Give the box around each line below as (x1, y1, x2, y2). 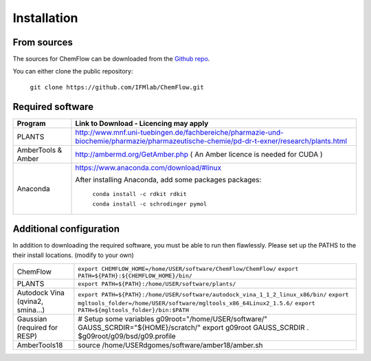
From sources (12, 36, 74, 48)
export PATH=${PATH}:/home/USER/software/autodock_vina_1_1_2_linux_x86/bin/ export (78, 291, 350, 298)
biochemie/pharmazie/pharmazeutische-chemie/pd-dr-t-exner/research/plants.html (75, 136, 347, 146)
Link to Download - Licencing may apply (75, 118, 209, 128)
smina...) (16, 305, 45, 315)
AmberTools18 (16, 340, 63, 350)
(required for (16, 323, 58, 333)
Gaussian (16, 314, 47, 324)
